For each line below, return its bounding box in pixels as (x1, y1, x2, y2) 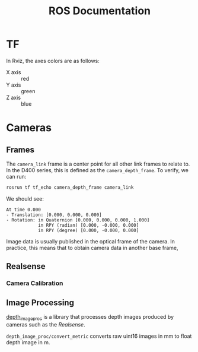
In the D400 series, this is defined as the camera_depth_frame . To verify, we (6, 166, 189, 173)
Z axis (6, 94, 21, 101)
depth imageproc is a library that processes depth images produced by (6, 313, 174, 322)
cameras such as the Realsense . (6, 321, 85, 328)
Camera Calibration (6, 279, 63, 287)
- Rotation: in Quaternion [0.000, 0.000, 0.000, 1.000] (6, 217, 150, 223)
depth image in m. (6, 338, 50, 345)
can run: (6, 173, 27, 180)
